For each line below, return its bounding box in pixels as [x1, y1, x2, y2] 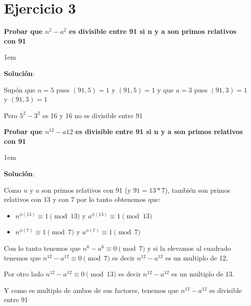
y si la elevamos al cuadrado [147, 243, 231, 253]
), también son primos [165, 184, 231, 195]
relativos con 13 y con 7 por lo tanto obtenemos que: [4, 194, 161, 204]
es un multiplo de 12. [165, 252, 228, 262]
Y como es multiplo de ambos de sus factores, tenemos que [4, 285, 179, 295]
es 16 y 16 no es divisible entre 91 [42, 110, 143, 120]
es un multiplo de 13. [171, 269, 234, 279]
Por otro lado [4, 269, 44, 279]
